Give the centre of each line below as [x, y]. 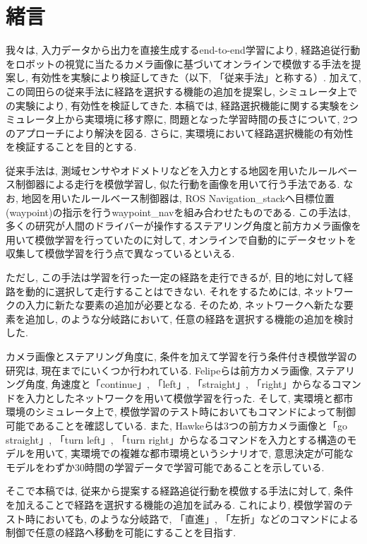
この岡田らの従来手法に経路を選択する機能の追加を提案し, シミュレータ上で [182, 91]
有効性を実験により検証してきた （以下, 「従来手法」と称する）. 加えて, [196, 77]
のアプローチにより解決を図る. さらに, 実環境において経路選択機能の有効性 [180, 132]
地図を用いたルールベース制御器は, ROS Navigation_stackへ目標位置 [178, 198]
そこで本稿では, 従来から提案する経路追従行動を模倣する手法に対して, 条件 [180, 491]
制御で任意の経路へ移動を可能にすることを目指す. [121, 532]
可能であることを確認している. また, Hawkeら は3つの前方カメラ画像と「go [176, 425]
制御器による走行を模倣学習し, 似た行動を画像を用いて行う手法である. [178, 184]
